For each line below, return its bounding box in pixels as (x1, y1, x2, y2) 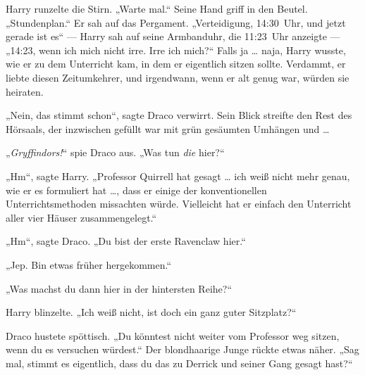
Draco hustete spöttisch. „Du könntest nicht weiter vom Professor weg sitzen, (6, 328, 340, 343)
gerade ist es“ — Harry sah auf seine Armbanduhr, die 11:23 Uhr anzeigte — (6, 29, 340, 44)
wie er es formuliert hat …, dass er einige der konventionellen (6, 182, 267, 197)
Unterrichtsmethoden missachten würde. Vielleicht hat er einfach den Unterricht (6, 196, 352, 211)
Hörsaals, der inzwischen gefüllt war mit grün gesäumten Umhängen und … (6, 121, 330, 136)
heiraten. (6, 84, 44, 98)
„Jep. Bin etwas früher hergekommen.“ (6, 257, 172, 272)
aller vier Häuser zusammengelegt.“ (6, 210, 157, 224)
